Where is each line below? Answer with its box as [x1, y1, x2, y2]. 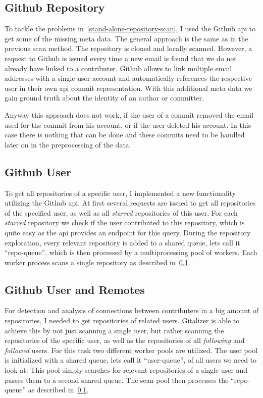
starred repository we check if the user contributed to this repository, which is [5, 217, 245, 228]
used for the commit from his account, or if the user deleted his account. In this [5, 119, 251, 130]
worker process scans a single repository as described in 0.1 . [5, 257, 190, 267]
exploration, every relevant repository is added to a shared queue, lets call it [5, 237, 240, 247]
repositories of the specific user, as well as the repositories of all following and [5, 335, 245, 345]
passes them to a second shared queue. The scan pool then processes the [5, 374, 229, 385]
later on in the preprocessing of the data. [5, 139, 131, 150]
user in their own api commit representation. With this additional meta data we [5, 82, 252, 93]
